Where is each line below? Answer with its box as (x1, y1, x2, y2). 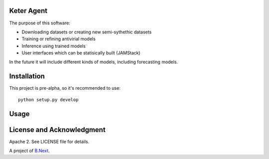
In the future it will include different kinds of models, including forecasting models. (9, 59, 178, 65)
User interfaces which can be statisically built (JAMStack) (21, 50, 140, 56)
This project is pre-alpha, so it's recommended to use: (9, 85, 121, 91)
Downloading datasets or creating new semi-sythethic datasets (21, 29, 152, 35)
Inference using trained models (21, 43, 86, 49)
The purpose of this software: (9, 20, 71, 26)
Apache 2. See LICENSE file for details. (9, 139, 90, 145)
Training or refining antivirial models (21, 36, 96, 42)
